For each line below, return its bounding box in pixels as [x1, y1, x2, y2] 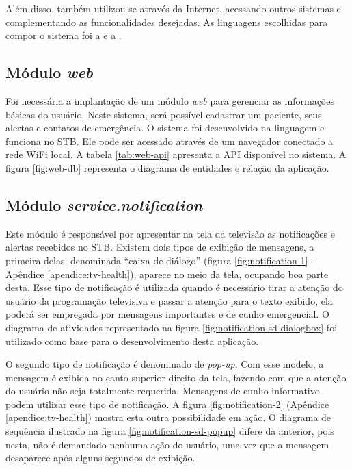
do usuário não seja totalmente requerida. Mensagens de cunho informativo [5, 383, 320, 398]
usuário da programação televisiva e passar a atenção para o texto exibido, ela [5, 293, 333, 307]
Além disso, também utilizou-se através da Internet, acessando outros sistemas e [5, 1, 341, 15]
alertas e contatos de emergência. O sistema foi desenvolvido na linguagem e [5, 121, 325, 135]
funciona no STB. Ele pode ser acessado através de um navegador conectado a [5, 134, 334, 148]
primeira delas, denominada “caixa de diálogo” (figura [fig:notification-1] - [5, 253, 314, 267]
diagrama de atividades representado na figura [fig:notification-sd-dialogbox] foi [5, 320, 338, 334]
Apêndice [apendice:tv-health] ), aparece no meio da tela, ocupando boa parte [5, 266, 329, 281]
